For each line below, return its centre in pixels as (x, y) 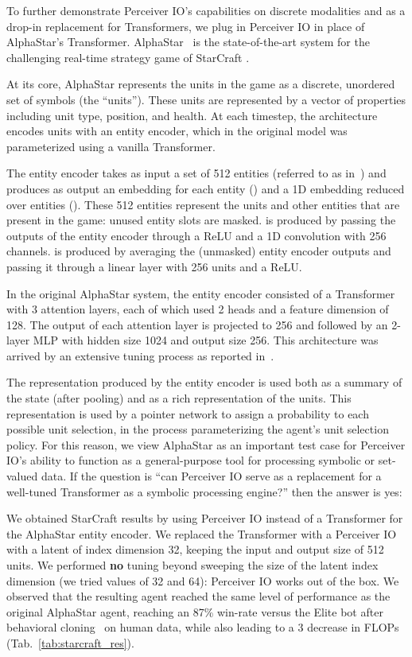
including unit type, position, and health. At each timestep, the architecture (192, 115)
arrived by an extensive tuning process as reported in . (140, 355)
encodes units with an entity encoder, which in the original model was (177, 131)
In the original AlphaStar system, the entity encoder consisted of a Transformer (201, 293)
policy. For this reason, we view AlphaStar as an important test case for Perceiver (206, 444)
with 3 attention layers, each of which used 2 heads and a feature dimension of (198, 309)
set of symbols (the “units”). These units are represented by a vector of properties (206, 99)
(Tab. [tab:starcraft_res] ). (70, 642)
